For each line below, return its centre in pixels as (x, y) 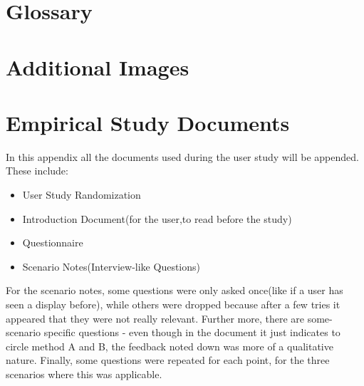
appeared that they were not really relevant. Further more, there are (155, 318)
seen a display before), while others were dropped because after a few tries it (173, 304)
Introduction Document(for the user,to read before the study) (157, 218)
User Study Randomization (82, 195)
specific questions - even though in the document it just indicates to (192, 332)
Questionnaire (53, 242)
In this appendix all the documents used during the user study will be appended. (182, 156)
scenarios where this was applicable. (84, 374)
